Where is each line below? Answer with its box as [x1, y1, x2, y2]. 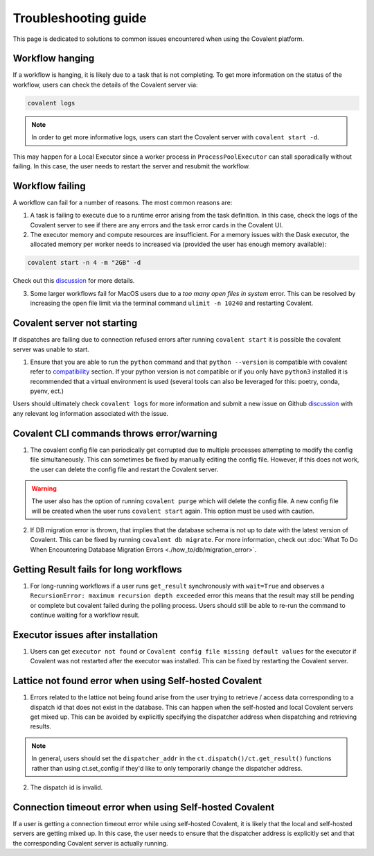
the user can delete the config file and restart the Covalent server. [30, 465, 219, 473]
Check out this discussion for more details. [12, 277, 135, 285]
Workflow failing [12, 180, 86, 192]
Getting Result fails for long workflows [12, 564, 183, 575]
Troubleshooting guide [12, 10, 147, 26]
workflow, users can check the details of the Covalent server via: [12, 80, 198, 89]
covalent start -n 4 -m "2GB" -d [27, 259, 141, 267]
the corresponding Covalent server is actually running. [12, 839, 169, 847]
